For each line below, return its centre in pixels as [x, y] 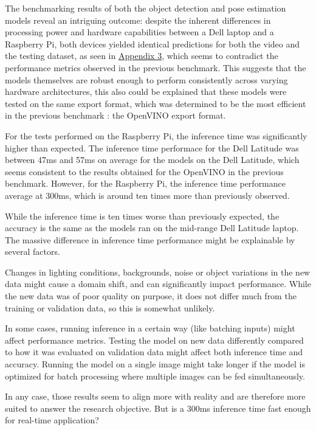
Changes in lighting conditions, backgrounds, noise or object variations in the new [158, 272]
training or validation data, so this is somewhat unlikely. [110, 307]
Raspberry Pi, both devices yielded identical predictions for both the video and [152, 43]
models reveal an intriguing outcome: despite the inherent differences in [138, 20]
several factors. [33, 251]
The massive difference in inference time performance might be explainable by [150, 239]
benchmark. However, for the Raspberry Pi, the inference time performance [145, 183]
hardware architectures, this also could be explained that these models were [146, 92]
